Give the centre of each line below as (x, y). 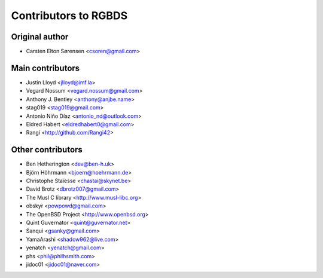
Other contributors (47, 150)
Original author (40, 37)
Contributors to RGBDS (69, 16)
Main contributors (45, 68)
